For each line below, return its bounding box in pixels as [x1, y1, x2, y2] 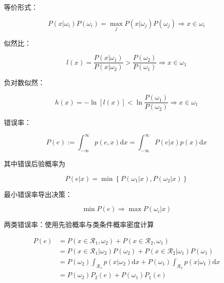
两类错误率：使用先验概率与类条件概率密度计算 [4, 219, 154, 230]
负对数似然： [4, 77, 45, 88]
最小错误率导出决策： [4, 189, 72, 199]
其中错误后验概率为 [4, 159, 65, 169]
